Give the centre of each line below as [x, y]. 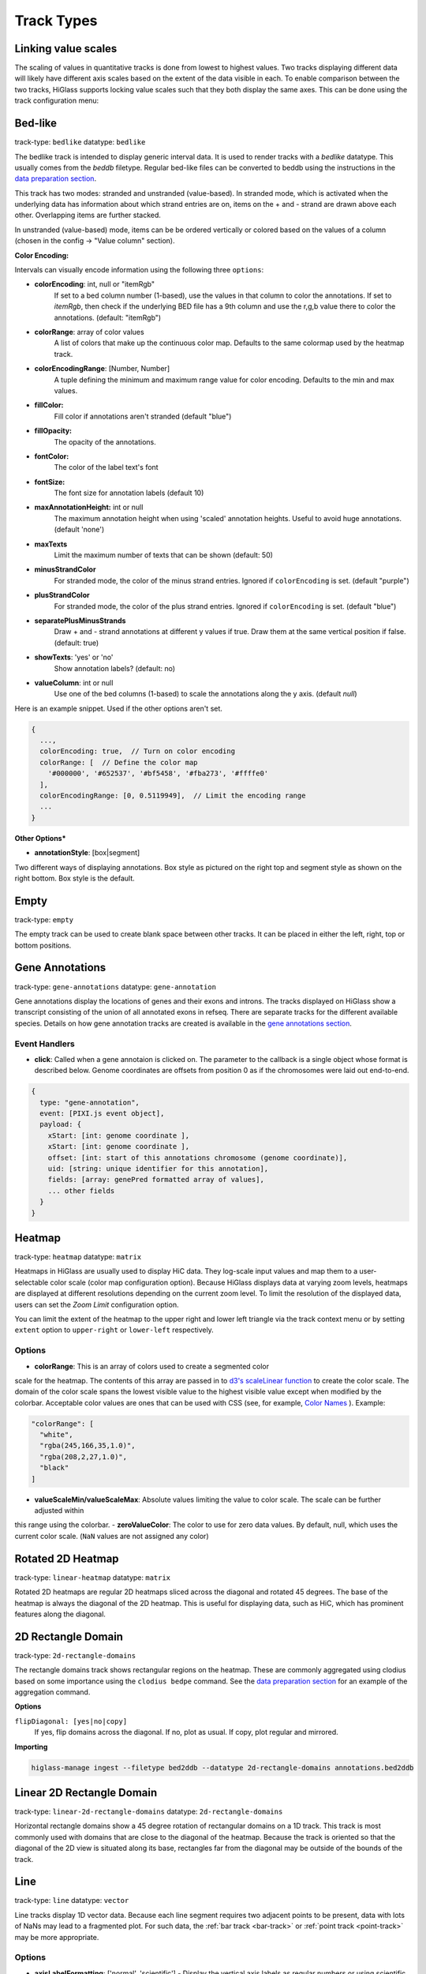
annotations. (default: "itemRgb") [108, 317]
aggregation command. [52, 1692]
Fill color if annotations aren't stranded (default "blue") [143, 416]
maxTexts [51, 544]
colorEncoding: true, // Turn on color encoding [138, 751]
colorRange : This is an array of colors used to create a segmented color [152, 1366]
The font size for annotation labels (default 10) [129, 493]
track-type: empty [44, 919]
